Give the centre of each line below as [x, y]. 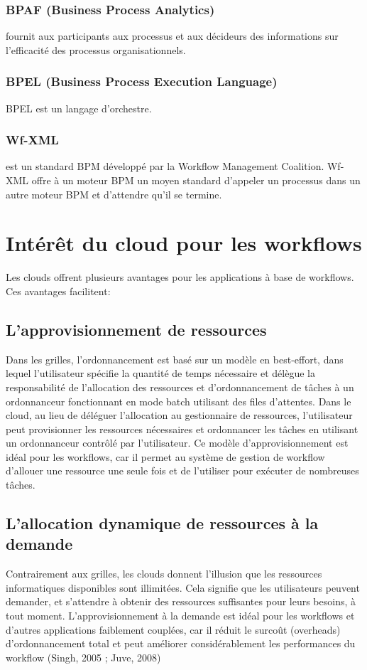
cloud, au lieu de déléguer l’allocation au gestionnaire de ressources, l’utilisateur [179, 415]
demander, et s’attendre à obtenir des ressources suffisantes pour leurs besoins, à [181, 601]
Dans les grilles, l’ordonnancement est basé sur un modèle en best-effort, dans [175, 359]
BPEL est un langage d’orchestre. [79, 108]
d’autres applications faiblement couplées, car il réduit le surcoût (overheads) [173, 629]
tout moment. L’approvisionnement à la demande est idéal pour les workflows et [180, 616]
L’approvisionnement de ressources [136, 329]
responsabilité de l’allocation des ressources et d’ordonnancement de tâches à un [180, 387]
